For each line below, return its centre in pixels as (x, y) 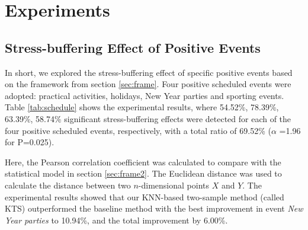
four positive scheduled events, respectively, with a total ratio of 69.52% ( (138, 130)
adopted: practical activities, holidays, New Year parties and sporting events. (145, 95)
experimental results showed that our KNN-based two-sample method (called (145, 197)
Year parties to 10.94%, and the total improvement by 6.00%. (116, 220)
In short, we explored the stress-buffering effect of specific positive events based (149, 72)
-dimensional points (174, 185)
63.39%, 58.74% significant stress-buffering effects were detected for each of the (148, 118)
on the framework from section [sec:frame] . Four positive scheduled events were (148, 84)
